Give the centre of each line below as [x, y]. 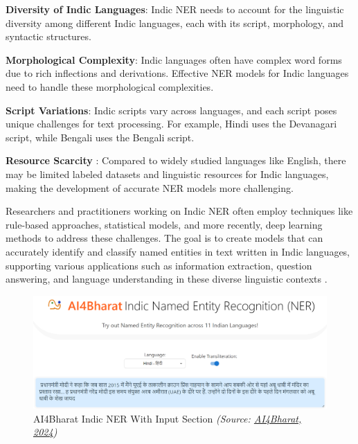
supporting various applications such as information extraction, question [159, 265]
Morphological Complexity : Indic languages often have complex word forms [174, 59]
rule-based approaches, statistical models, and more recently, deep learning [164, 224]
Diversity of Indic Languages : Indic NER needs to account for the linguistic [175, 9]
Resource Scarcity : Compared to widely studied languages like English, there [176, 160]
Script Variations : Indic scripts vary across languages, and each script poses [171, 110]
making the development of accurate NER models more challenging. [150, 187]
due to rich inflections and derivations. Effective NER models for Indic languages [177, 73]
